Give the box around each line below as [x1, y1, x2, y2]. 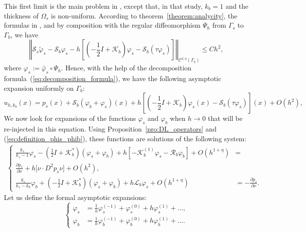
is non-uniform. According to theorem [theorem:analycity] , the [51, 10, 237, 20]
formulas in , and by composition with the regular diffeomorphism [4, 20, 201, 30]
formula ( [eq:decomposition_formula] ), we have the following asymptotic [4, 73, 221, 83]
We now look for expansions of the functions [4, 113, 136, 123]
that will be [208, 113, 243, 123]
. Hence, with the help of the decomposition [61, 63, 192, 73]
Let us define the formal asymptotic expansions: [4, 192, 147, 202]
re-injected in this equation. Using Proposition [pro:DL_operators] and [4, 124, 217, 134]
